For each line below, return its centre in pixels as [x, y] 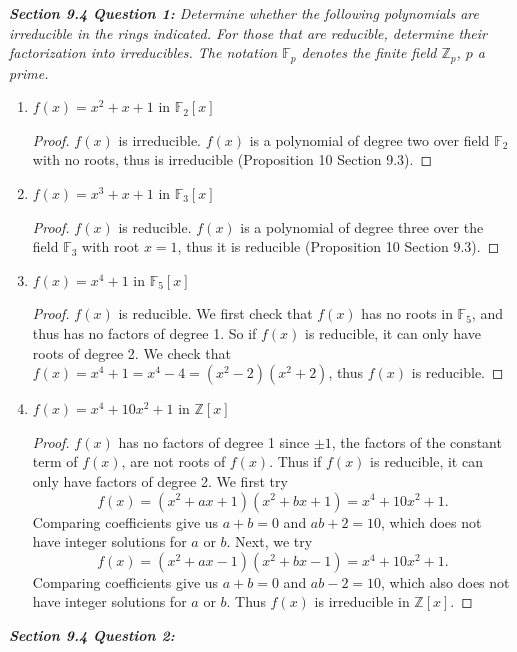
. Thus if [295, 461]
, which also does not [445, 581]
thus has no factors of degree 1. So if [144, 332]
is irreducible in [362, 601]
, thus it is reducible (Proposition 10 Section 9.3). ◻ [338, 246]
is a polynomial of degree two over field [369, 139]
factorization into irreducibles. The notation [143, 52]
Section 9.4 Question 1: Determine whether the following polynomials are [244, 13]
